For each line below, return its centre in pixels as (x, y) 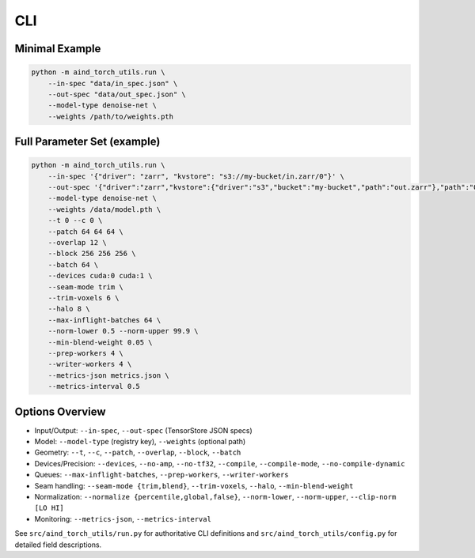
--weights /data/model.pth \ (104, 209)
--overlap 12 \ (77, 243)
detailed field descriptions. (58, 545)
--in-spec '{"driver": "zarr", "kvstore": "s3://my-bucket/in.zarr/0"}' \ (196, 176)
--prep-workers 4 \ (86, 353)
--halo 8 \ (69, 309)
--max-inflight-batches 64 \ (104, 320)
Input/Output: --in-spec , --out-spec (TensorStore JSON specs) (143, 430)
